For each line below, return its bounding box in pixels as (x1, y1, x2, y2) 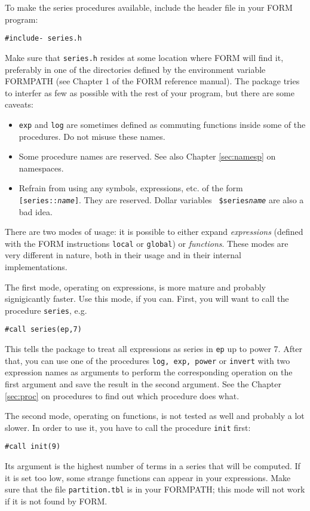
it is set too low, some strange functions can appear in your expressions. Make (5, 471, 291, 484)
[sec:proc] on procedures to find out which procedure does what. (5, 389, 240, 402)
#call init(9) (5, 442, 61, 451)
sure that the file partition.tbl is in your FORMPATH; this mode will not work (5, 483, 305, 495)
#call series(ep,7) (5, 325, 82, 334)
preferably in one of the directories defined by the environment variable (5, 63, 266, 75)
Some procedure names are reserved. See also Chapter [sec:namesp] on (19, 150, 276, 163)
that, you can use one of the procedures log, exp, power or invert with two (5, 354, 290, 366)
